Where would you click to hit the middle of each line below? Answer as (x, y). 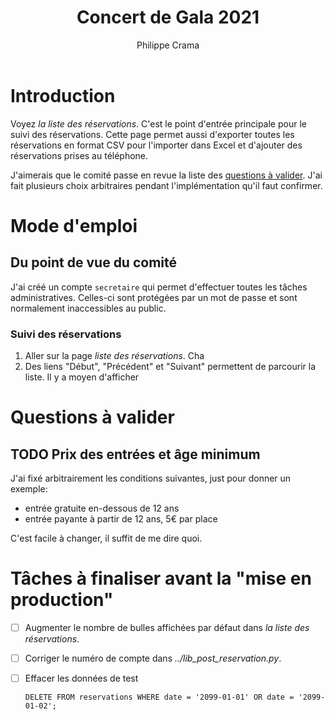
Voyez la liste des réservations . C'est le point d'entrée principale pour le (158, 123)
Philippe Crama (168, 45)
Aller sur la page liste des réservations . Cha (114, 355)
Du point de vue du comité (93, 262)
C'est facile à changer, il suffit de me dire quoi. (106, 538)
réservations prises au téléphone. (79, 155)
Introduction (63, 95)
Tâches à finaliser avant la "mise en (161, 578)
